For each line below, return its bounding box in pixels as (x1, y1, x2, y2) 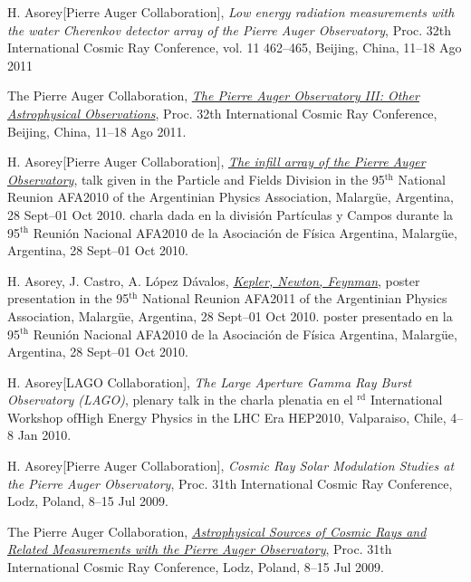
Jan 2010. (17, 425, 72, 444)
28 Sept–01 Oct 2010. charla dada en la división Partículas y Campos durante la (7, 205, 454, 224)
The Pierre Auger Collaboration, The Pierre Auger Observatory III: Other (7, 86, 419, 105)
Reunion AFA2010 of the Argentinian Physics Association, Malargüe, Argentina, (7, 187, 454, 206)
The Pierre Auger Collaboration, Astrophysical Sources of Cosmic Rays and (7, 521, 427, 540)
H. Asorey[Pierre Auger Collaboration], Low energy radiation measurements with (7, 3, 455, 21)
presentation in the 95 (7, 289, 130, 308)
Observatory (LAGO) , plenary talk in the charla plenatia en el (7, 390, 353, 409)
